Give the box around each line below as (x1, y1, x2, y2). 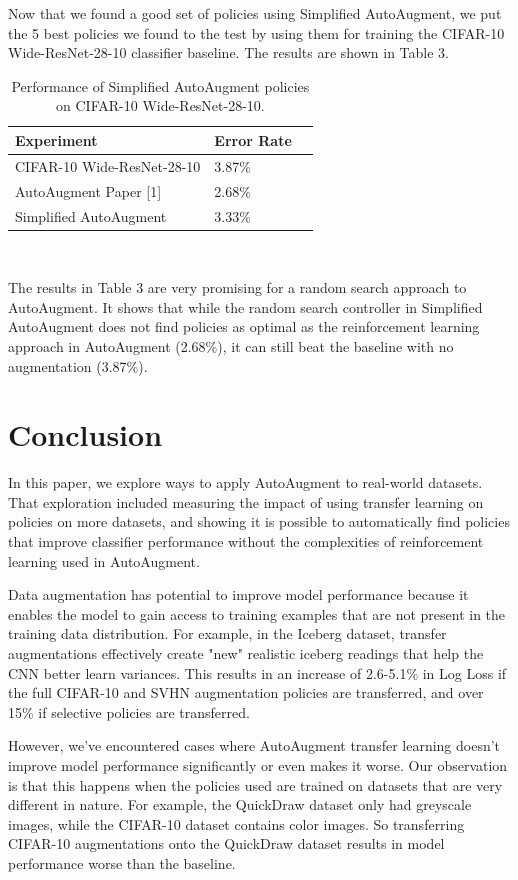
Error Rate (214, 129, 292, 150)
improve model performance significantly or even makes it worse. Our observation (8, 755, 508, 775)
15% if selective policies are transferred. (8, 701, 250, 722)
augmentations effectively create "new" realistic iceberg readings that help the (8, 643, 484, 664)
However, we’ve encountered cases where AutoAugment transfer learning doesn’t (8, 735, 501, 756)
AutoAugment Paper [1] (15, 180, 162, 201)
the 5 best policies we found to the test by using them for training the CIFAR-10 (8, 22, 505, 43)
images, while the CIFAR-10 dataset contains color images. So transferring (8, 813, 465, 834)
